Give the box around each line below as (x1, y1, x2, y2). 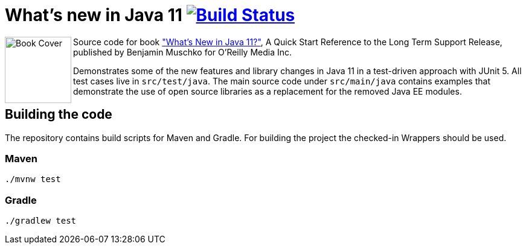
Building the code (5, 107, 112, 122)
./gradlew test (5, 216, 77, 226)
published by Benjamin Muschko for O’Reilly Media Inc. (73, 46, 292, 57)
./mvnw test (5, 174, 61, 184)
